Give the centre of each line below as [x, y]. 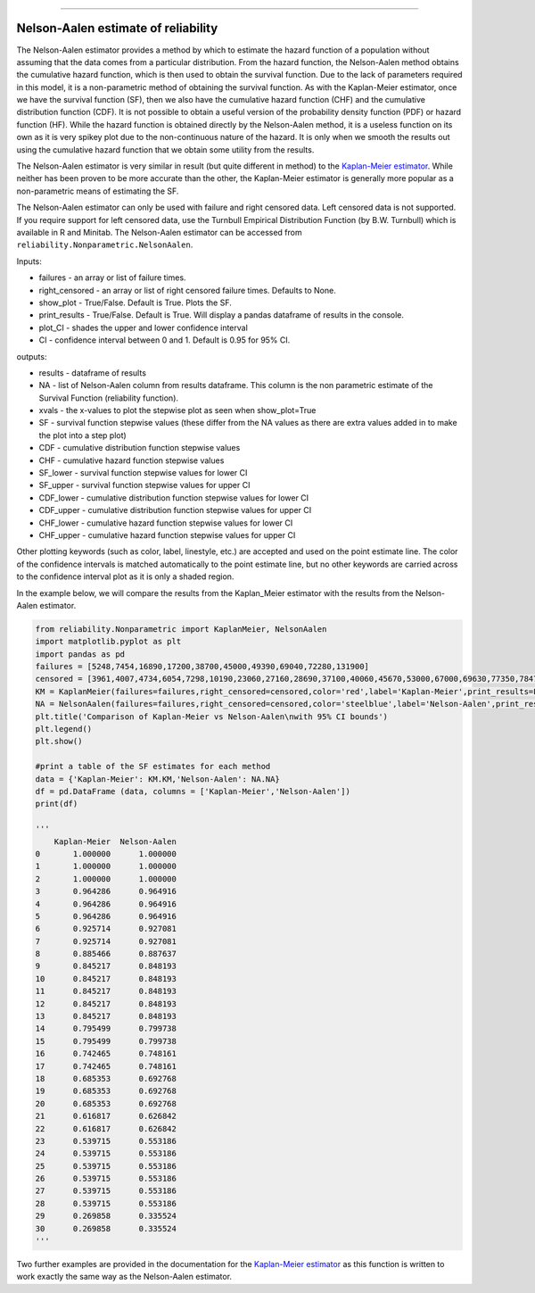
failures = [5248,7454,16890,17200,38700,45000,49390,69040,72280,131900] [202, 667]
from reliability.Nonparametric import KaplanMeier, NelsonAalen [181, 629]
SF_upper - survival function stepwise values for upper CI [144, 485]
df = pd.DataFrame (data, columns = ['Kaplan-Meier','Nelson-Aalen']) [193, 791]
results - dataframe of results [93, 373]
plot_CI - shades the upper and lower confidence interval [144, 327]
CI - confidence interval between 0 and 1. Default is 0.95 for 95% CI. [165, 340]
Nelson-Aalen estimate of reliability [117, 28]
